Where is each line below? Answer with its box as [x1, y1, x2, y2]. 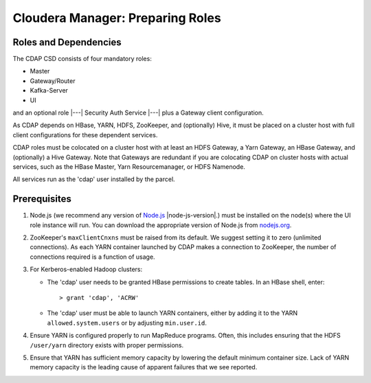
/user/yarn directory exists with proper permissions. [30, 340, 184, 349]
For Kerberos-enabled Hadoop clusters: [30, 265, 143, 274]
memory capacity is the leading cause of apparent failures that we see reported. [30, 363, 258, 371]
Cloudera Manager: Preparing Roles [12, 10, 221, 25]
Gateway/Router [30, 76, 76, 85]
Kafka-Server [30, 86, 69, 95]
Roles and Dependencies [12, 36, 122, 48]
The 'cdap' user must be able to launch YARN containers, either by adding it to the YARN [47, 309, 298, 317]
